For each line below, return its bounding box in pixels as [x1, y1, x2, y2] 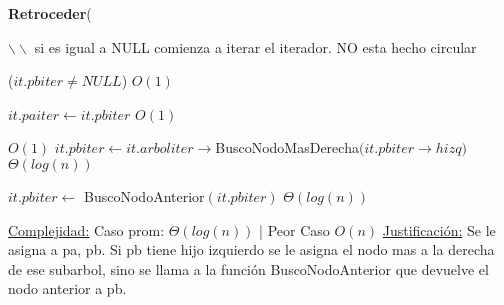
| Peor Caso [259, 219, 330, 240]
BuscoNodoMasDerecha [215, 137, 359, 158]
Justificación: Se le [382, 219, 496, 240]
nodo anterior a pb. [8, 278, 127, 299]
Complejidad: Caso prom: [8, 219, 165, 240]
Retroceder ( [8, 3, 92, 23]
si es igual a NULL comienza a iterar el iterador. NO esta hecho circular [34, 36, 477, 57]
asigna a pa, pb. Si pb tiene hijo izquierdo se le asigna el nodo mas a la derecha [8, 239, 495, 260]
